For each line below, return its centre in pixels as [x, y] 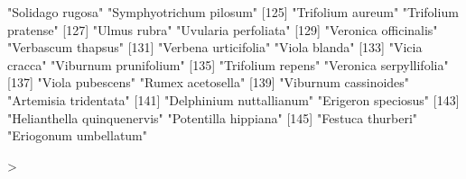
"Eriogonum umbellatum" [78, 135]
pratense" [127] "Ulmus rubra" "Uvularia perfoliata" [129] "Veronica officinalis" [223, 29]
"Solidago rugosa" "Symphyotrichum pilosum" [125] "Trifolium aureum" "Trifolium [233, 12]
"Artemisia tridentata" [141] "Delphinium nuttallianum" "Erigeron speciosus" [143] [233, 99]
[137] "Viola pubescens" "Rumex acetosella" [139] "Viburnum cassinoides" [209, 82]
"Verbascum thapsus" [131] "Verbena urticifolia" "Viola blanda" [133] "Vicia [215, 47]
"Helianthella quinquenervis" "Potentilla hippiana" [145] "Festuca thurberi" [213, 117]
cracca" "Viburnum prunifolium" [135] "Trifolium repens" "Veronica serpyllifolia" [228, 64]
